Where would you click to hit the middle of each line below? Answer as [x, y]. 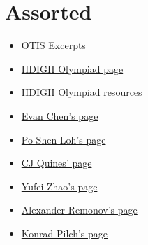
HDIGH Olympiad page [72, 68]
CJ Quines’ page [57, 163]
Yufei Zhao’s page [59, 186]
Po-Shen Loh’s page [64, 139]
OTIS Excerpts [53, 45]
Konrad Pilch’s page [65, 233]
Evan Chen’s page [60, 115]
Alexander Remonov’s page [79, 210]
